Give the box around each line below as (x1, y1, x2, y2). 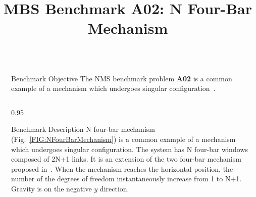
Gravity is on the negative (11, 183, 92, 193)
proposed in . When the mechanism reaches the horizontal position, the (11, 163, 233, 174)
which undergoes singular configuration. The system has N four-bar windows (11, 143, 248, 154)
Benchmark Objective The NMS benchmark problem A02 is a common (11, 73, 232, 83)
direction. (99, 183, 129, 193)
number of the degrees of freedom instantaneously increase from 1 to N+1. (11, 173, 242, 184)
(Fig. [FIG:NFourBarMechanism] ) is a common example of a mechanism (11, 133, 236, 144)
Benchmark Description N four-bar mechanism (11, 124, 155, 134)
